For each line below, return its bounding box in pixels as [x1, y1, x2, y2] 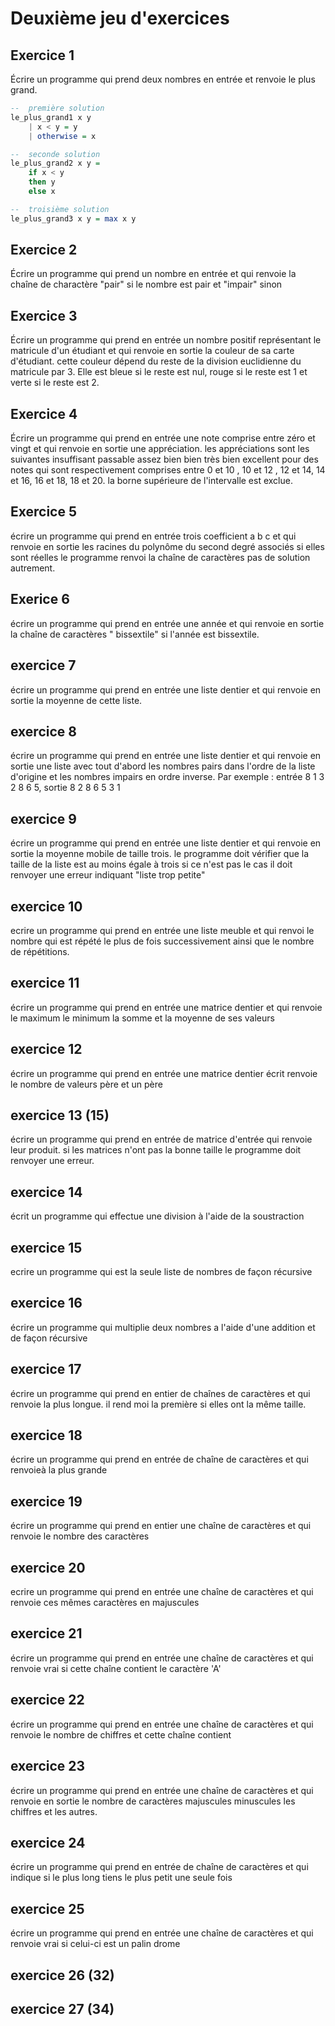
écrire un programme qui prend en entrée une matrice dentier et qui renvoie [10, 1001, 323, 1013]
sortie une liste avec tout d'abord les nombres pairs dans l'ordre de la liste [10, 760, 316, 772]
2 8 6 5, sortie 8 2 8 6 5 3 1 [10, 782, 121, 794]
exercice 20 [10, 1559, 86, 1576]
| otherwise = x [28, 131, 97, 141]
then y [28, 177, 56, 187]
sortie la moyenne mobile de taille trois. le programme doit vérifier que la [10, 848, 310, 860]
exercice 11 [10, 975, 80, 992]
